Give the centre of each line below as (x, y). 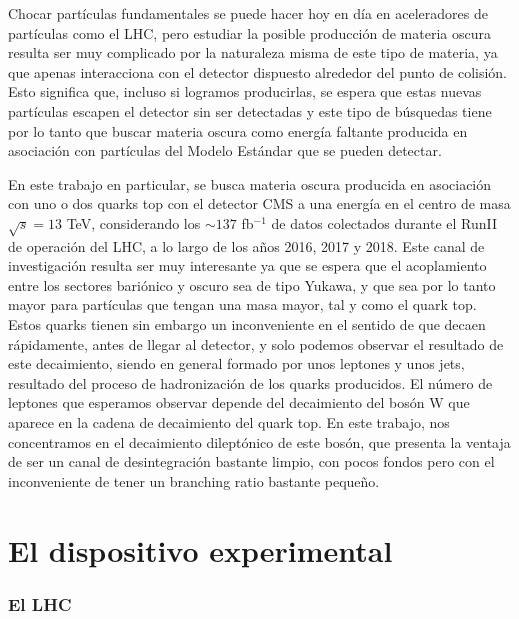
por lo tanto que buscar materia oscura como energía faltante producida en (238, 130)
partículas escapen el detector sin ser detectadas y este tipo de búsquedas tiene (250, 110)
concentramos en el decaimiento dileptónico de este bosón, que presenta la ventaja (259, 441)
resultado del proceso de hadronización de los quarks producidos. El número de (250, 382)
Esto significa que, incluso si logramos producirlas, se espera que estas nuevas (245, 91)
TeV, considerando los (133, 222)
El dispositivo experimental (200, 549)
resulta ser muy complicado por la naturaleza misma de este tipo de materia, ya (253, 52)
